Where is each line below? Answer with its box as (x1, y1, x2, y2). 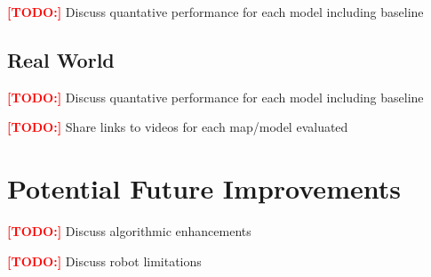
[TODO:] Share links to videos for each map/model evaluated (7, 118, 348, 136)
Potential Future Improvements (7, 170, 401, 207)
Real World (7, 45, 115, 73)
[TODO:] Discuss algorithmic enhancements (7, 222, 251, 240)
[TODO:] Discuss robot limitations (7, 251, 202, 270)
